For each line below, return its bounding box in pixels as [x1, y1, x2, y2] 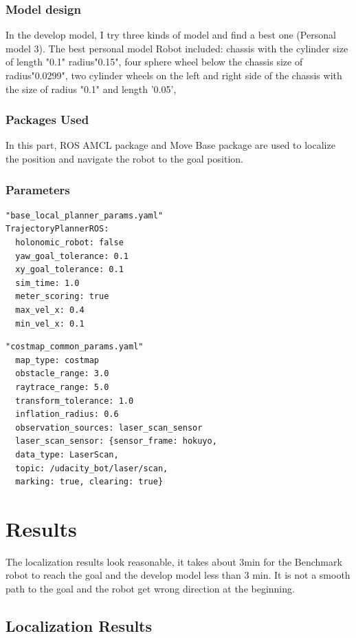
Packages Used [5, 111, 89, 128]
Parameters [5, 181, 70, 198]
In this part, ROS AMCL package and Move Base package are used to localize [5, 138, 335, 152]
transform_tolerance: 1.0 [15, 395, 134, 406]
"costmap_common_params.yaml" [5, 342, 144, 352]
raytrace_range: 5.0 [15, 382, 109, 392]
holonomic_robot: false [15, 238, 124, 247]
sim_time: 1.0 [15, 278, 80, 288]
